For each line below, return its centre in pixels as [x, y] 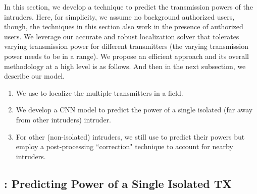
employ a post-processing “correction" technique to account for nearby [124, 146]
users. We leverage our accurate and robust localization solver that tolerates [122, 36]
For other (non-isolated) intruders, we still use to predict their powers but [130, 136]
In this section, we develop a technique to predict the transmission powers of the [128, 7]
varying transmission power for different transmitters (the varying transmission [126, 46]
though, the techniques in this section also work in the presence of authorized [124, 26]
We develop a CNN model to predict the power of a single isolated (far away [134, 110]
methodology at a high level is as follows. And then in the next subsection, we [125, 66]
